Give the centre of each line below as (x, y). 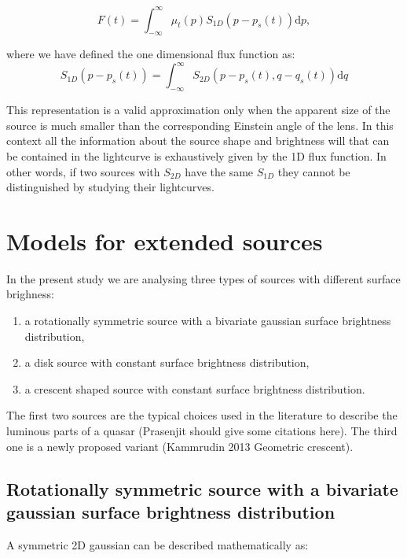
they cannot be (314, 171)
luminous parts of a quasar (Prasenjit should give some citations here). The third (202, 431)
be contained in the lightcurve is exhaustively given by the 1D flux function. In (196, 155)
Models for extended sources (165, 240)
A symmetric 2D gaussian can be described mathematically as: (158, 544)
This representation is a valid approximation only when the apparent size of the (198, 110)
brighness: (30, 294)
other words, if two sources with (83, 171)
